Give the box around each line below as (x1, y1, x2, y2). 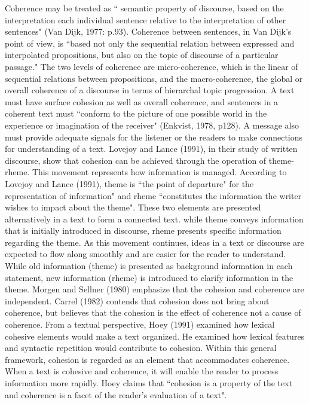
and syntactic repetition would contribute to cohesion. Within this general (5, 341, 277, 354)
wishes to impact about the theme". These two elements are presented (5, 201, 261, 213)
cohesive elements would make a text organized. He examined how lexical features (5, 329, 305, 342)
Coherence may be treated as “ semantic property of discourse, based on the (5, 2, 284, 14)
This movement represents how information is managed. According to (32, 166, 287, 178)
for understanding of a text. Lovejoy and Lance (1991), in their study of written (5, 142, 298, 155)
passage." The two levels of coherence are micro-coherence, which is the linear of (5, 60, 298, 72)
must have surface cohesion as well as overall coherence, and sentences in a (5, 95, 279, 108)
